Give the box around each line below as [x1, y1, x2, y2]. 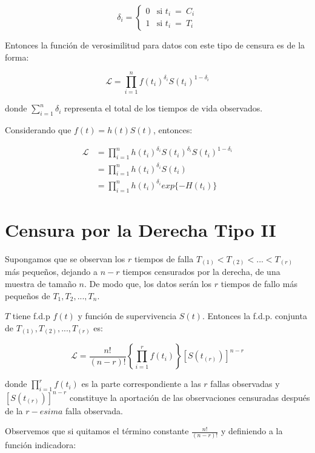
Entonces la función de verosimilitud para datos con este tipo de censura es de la [5, 39, 305, 51]
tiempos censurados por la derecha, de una [122, 265, 280, 278]
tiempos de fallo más [220, 277, 297, 289]
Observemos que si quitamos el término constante [5, 425, 189, 437]
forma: [5, 50, 29, 63]
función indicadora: [5, 438, 76, 451]
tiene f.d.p [12, 309, 50, 322]
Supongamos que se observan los [5, 252, 125, 265]
